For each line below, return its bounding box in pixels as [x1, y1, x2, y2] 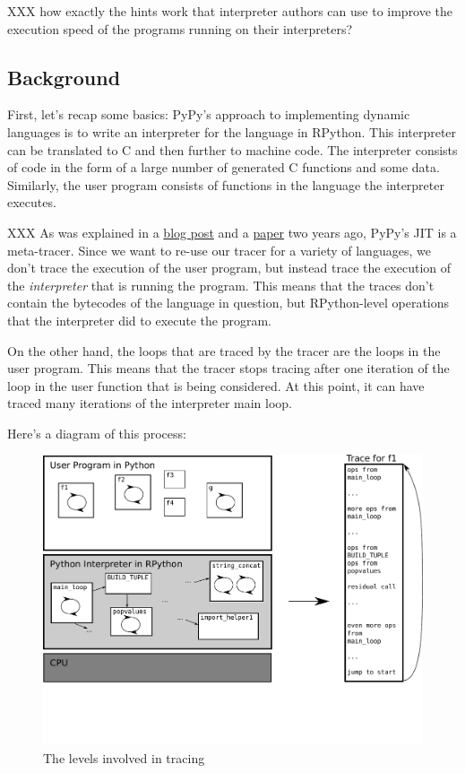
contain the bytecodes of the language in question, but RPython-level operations [7, 293, 450, 312]
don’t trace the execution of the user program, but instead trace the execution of [7, 258, 452, 277]
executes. [7, 193, 56, 212]
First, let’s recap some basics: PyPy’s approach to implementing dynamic [7, 105, 410, 124]
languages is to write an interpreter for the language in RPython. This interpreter [7, 122, 457, 141]
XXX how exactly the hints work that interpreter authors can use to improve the [7, 2, 453, 20]
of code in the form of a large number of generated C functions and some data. [7, 158, 440, 177]
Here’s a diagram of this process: [7, 423, 186, 442]
